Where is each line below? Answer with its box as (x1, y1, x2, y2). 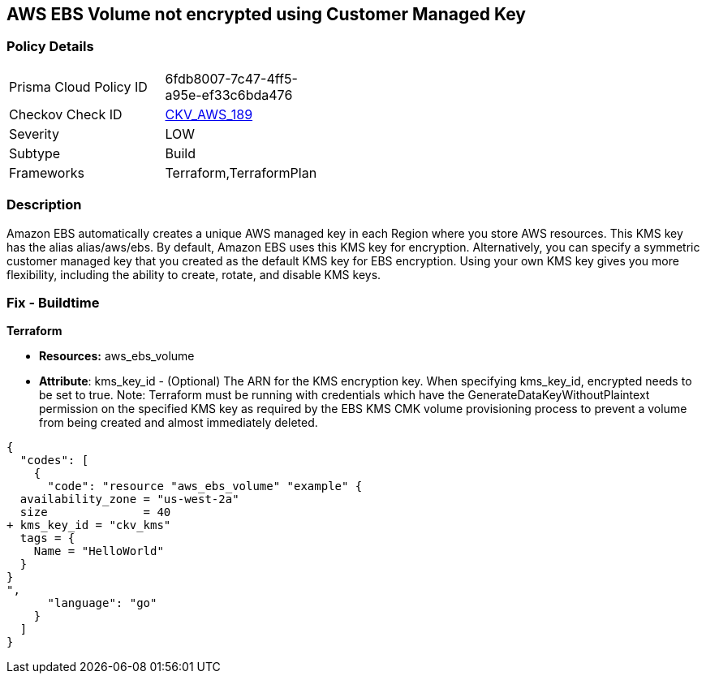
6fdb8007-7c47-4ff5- (165, 70, 298, 87)
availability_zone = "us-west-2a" (19, 493, 239, 506)
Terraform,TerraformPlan (165, 164, 317, 181)
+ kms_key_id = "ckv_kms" (6, 519, 171, 532)
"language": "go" (47, 596, 157, 610)
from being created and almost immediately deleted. (39, 415, 318, 430)
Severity (9, 125, 59, 142)
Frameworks (9, 164, 84, 181)
